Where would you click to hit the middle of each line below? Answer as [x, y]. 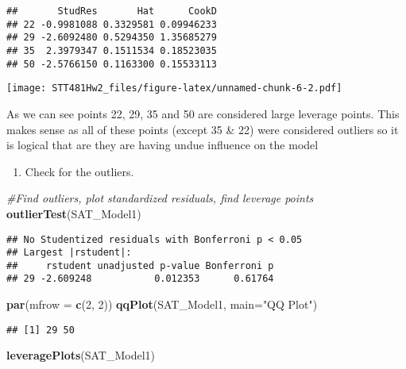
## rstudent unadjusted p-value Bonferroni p [140, 265]
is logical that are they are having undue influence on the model [162, 145]
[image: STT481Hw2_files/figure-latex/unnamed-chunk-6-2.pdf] [174, 88]
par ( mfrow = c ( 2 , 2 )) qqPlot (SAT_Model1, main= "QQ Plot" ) [162, 304]
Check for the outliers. [79, 171]
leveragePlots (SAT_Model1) [81, 355]
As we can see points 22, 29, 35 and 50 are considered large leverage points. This [203, 113]
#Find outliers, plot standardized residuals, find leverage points [160, 198]
